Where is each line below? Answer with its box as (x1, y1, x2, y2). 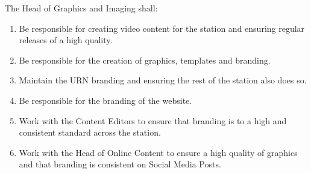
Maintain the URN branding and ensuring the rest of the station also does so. (19, 74, 307, 86)
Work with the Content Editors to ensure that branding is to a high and (19, 114, 287, 127)
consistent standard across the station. (19, 126, 161, 139)
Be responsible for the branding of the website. (19, 94, 192, 106)
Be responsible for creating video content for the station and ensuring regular (19, 22, 305, 34)
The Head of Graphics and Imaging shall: (5, 2, 158, 14)
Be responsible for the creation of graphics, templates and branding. (19, 53, 271, 66)
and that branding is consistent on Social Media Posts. (19, 158, 221, 170)
